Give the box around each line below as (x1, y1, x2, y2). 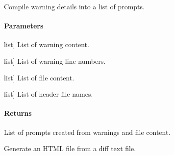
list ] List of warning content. (4, 39, 89, 50)
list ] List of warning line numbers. (4, 55, 106, 66)
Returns (4, 108, 32, 118)
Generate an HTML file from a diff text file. (4, 143, 136, 154)
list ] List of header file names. (4, 89, 93, 99)
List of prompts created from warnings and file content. (4, 127, 171, 137)
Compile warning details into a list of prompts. (4, 1, 145, 11)
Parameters (4, 21, 44, 31)
